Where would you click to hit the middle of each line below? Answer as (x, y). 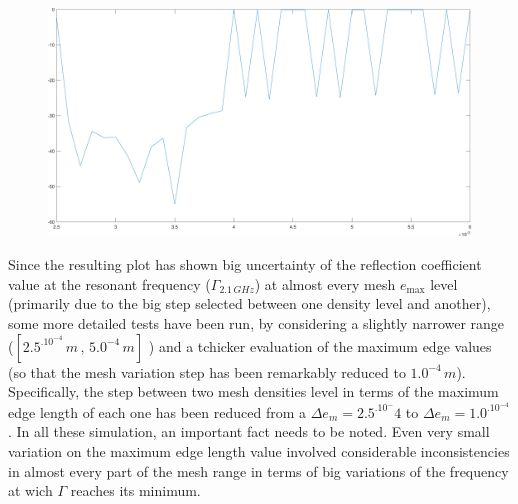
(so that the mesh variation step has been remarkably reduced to (207, 371)
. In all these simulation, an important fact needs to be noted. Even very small (249, 431)
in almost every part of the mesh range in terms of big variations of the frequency (258, 470)
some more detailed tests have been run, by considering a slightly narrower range (256, 322)
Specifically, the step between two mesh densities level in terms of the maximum (253, 391)
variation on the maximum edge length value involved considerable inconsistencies (259, 450)
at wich (30, 490)
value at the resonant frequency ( (109, 283)
